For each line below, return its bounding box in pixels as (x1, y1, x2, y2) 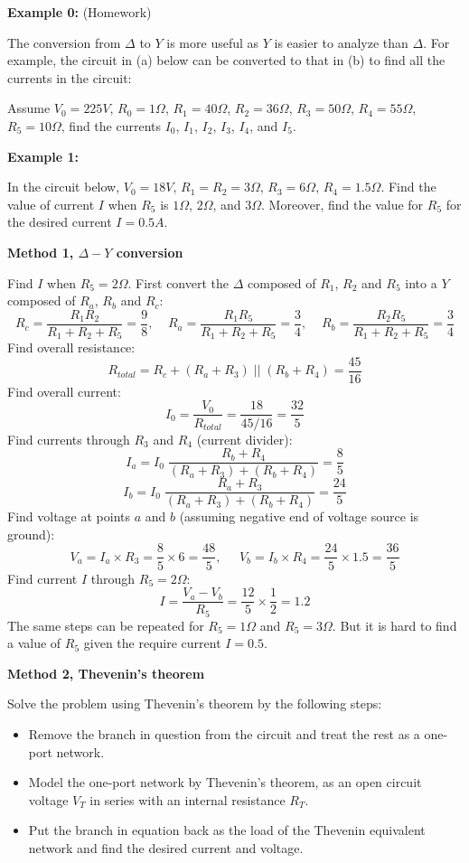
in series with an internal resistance (89, 790, 286, 809)
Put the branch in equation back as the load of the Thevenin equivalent (28, 821, 426, 840)
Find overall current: (7, 381, 121, 400)
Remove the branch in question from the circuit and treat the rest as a (28, 725, 420, 743)
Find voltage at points (7, 507, 131, 526)
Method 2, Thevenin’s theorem (7, 663, 205, 682)
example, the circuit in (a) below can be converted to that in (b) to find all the (7, 51, 446, 70)
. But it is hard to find (332, 615, 457, 634)
